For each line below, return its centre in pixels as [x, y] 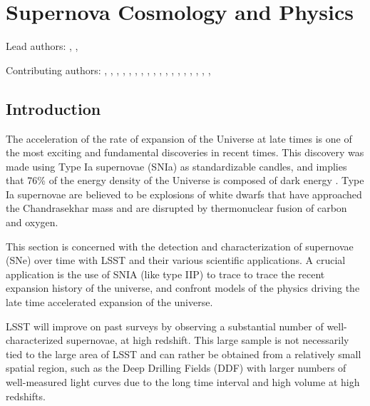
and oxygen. [32, 222]
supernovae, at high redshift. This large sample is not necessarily [208, 340]
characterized [35, 340]
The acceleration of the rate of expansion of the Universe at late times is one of [179, 138]
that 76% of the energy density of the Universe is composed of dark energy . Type [185, 180]
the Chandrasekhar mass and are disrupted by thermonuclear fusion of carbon [176, 208]
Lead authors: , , [42, 46]
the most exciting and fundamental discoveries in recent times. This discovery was [185, 152]
